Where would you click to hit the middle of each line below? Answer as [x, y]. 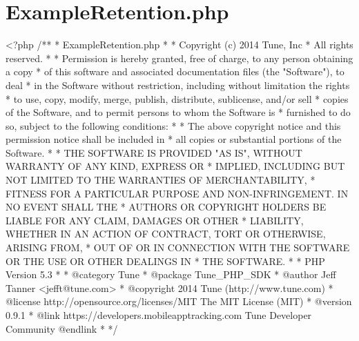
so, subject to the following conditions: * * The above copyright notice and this [173, 125]
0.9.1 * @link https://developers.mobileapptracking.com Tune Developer [159, 315]
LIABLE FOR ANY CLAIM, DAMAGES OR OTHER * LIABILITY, [155, 220]
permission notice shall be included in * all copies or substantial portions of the [174, 139]
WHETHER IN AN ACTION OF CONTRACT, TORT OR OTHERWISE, [166, 234]
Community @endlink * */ [62, 328]
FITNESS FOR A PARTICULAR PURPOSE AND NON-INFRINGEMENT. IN [177, 193]
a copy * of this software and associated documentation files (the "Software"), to [175, 71]
